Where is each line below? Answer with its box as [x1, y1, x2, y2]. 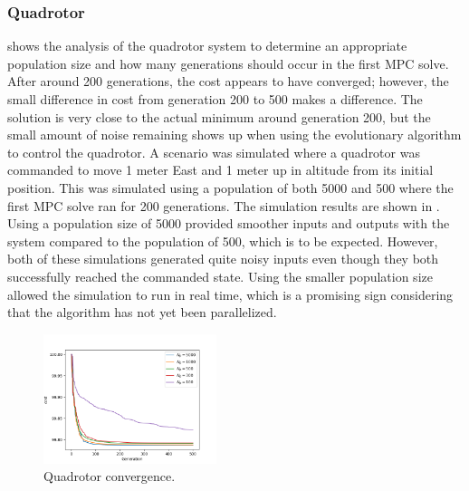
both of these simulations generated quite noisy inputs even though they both [7, 249, 439, 268]
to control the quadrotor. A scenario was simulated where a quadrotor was [7, 142, 420, 161]
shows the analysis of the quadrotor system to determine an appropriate [7, 36, 407, 55]
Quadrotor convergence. [43, 467, 176, 486]
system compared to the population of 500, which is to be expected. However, [7, 231, 438, 250]
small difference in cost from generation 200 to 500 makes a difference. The [7, 90, 423, 108]
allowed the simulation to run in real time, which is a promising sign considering [7, 284, 454, 303]
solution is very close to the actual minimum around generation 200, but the [7, 107, 431, 126]
